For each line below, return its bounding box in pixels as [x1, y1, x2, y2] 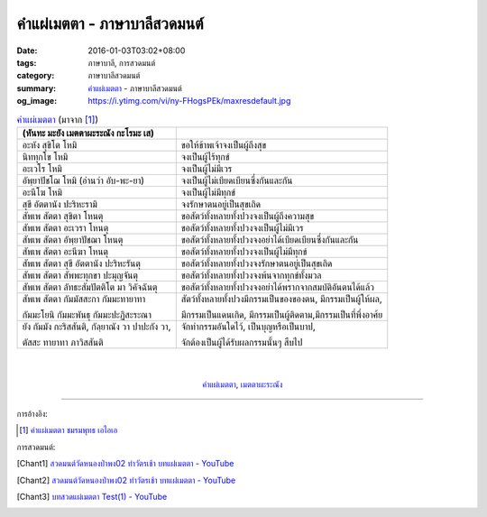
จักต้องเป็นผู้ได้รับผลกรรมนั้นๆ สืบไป [180, 336, 303, 348]
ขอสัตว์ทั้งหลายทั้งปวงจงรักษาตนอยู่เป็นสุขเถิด [180, 257, 333, 270]
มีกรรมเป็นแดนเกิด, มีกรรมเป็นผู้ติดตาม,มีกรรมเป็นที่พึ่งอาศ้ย [180, 308, 383, 320]
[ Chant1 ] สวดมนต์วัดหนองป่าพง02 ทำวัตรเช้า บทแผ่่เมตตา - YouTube [16, 458, 234, 469]
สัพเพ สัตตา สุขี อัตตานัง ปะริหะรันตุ [22, 257, 142, 270]
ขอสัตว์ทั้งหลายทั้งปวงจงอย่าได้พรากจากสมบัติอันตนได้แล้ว [180, 281, 374, 293]
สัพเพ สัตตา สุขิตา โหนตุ [22, 209, 104, 222]
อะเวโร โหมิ [22, 162, 62, 175]
